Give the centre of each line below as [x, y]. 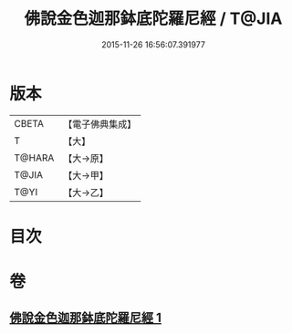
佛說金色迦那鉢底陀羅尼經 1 [86, 318]
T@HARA [34, 158]
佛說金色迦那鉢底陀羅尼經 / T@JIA [153, 19]
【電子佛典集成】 [100, 124]
